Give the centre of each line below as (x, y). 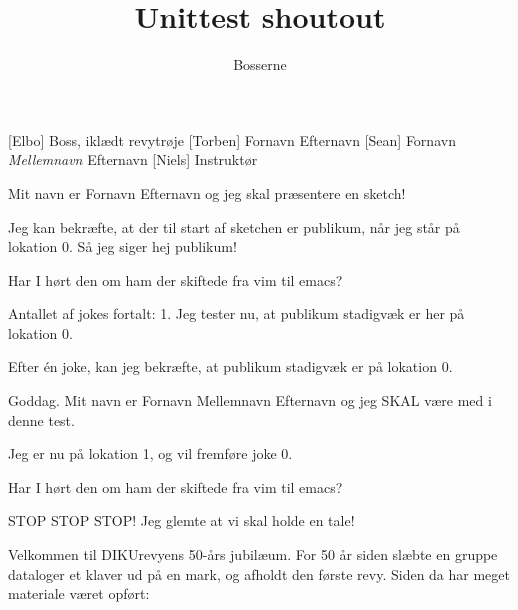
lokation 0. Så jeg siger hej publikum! (122, 246)
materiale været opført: (79, 593)
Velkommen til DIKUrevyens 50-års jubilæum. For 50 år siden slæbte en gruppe (253, 554)
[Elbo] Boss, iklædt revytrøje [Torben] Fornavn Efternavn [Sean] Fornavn (232, 139)
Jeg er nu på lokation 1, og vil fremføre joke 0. (150, 453)
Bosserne (260, 64)
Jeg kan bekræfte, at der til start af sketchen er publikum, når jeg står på (234, 226)
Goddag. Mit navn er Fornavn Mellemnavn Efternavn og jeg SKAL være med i (250, 400)
